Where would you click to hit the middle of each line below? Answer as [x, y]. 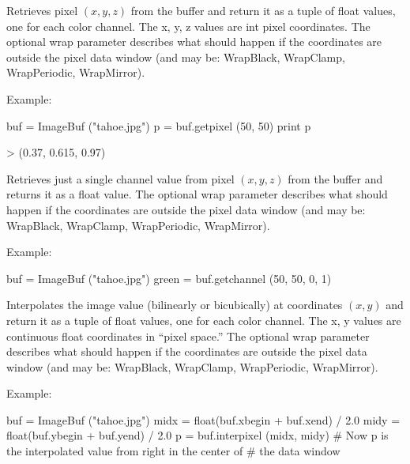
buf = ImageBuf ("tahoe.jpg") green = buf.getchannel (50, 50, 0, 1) [169, 278]
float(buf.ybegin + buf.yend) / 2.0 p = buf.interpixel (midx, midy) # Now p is [197, 435]
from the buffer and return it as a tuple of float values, [263, 10]
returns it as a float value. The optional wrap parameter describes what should [197, 194]
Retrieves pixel [42, 10]
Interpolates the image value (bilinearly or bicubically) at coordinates [175, 305]
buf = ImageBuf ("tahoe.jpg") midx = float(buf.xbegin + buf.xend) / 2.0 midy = [203, 419]
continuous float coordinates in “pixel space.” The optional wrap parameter [188, 336]
